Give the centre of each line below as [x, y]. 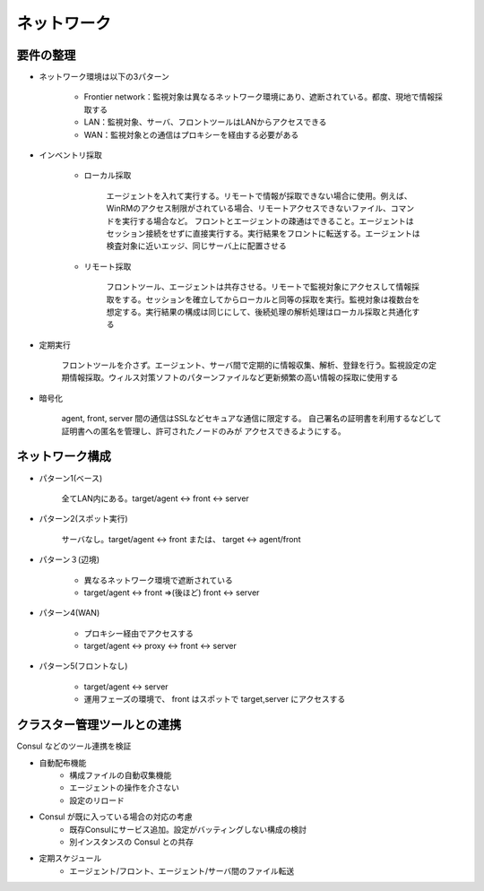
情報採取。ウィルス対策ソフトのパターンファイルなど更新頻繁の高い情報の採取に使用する [233, 377]
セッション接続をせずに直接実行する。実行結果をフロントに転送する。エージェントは [263, 233]
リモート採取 [108, 266]
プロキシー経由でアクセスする [139, 633]
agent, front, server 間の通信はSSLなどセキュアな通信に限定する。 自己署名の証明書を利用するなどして [251, 419]
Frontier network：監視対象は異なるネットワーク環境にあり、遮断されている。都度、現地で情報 [259, 97]
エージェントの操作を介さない [124, 788]
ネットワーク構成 [64, 457]
